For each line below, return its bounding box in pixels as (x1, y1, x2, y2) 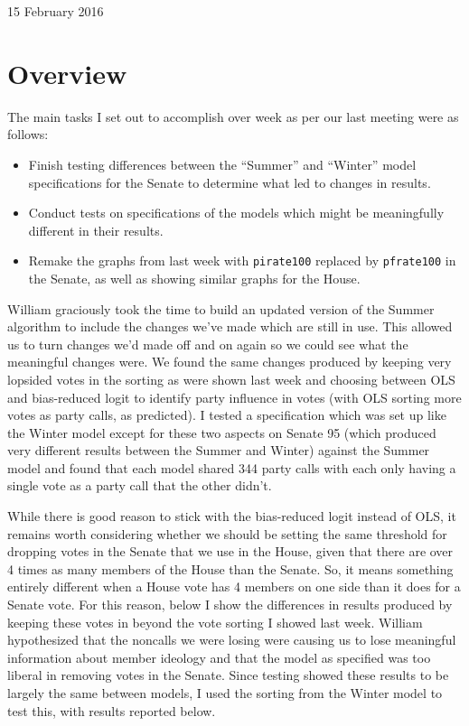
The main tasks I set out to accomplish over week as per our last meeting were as (7, 107, 459, 126)
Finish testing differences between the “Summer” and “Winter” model (28, 154, 417, 173)
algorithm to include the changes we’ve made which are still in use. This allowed (7, 317, 453, 336)
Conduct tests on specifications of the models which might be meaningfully (28, 203, 445, 222)
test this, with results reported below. (7, 701, 216, 720)
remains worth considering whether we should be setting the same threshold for (7, 524, 447, 543)
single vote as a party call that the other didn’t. (7, 476, 272, 495)
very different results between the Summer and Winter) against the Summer (7, 441, 430, 460)
